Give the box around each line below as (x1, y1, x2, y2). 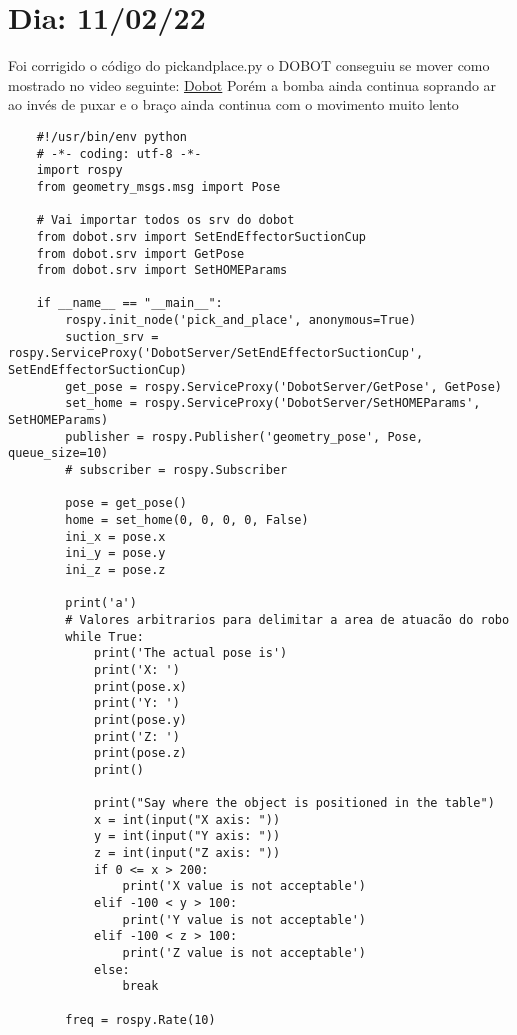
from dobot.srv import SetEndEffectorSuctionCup (36, 229, 366, 244)
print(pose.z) (93, 746, 187, 761)
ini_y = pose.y (65, 546, 166, 561)
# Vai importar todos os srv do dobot (36, 213, 295, 228)
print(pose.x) (93, 679, 187, 694)
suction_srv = (65, 329, 159, 344)
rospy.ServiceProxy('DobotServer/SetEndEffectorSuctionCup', (8, 346, 424, 361)
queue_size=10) (8, 446, 109, 461)
